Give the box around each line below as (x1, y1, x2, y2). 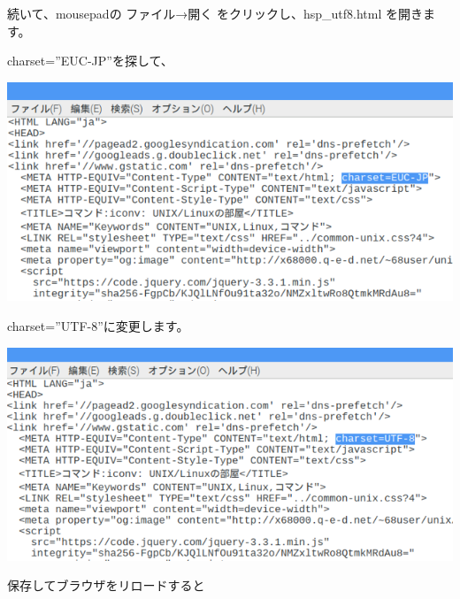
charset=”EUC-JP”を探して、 (7, 51, 173, 70)
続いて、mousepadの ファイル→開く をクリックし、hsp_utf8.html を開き (7, 4, 423, 22)
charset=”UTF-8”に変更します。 (7, 316, 189, 334)
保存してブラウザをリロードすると (7, 576, 205, 595)
